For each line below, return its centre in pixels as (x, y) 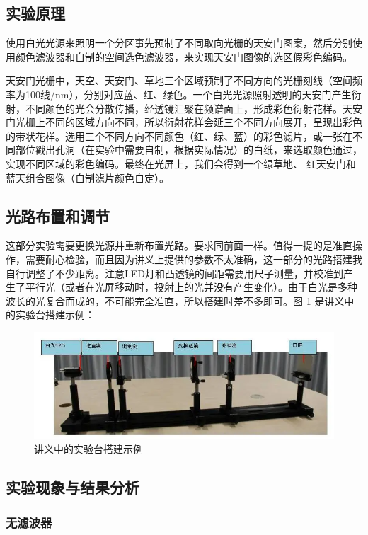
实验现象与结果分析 (73, 487)
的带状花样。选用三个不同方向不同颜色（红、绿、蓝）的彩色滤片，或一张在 (179, 136)
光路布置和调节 (58, 215)
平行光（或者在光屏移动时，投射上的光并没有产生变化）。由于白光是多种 (191, 287)
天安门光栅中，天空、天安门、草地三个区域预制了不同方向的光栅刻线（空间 (179, 80)
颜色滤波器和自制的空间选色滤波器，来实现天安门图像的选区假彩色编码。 (184, 56)
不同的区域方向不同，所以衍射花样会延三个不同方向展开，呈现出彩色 (203, 122)
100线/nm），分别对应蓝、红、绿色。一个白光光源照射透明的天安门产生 (188, 94)
